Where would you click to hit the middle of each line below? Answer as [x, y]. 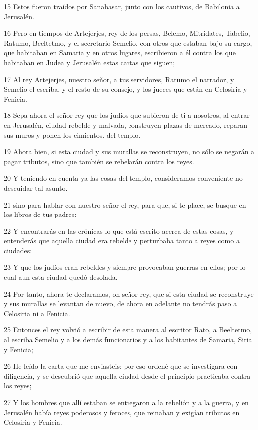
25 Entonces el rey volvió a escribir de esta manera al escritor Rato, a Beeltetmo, [128, 330]
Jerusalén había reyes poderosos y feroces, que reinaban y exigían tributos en [122, 412]
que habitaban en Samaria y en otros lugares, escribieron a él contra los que [120, 53]
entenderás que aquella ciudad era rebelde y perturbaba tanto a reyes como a [122, 241]
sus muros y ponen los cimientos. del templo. [72, 135]
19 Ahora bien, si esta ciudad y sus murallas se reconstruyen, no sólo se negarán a [129, 152]
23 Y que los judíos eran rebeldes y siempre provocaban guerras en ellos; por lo [125, 267]
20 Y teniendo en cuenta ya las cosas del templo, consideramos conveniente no [123, 178]
